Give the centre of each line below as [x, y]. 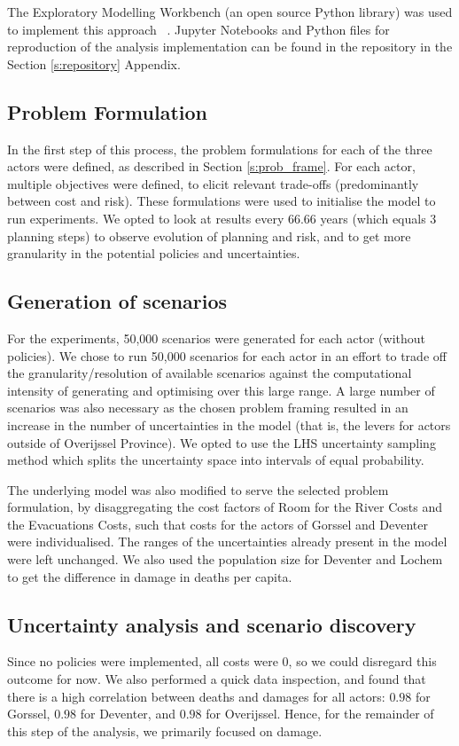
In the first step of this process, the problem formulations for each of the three [220, 149]
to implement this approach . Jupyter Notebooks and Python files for [198, 29]
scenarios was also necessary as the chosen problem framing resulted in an [208, 408]
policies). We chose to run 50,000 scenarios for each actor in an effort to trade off [227, 355]
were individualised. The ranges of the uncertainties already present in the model [227, 542]
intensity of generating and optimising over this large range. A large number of [221, 390]
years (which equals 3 [378, 218]
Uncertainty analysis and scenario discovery [212, 624]
